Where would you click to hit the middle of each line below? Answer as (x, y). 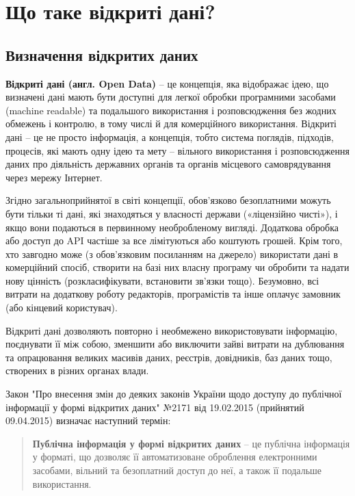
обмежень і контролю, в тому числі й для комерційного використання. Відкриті (171, 123)
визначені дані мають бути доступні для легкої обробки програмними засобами (171, 97)
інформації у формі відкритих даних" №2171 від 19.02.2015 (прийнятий (155, 407)
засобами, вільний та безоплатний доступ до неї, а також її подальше (177, 470)
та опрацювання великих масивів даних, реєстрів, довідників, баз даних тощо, (169, 357)
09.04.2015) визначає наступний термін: (88, 420)
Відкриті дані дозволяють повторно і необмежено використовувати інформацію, (172, 330)
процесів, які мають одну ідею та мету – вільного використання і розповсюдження (177, 150)
